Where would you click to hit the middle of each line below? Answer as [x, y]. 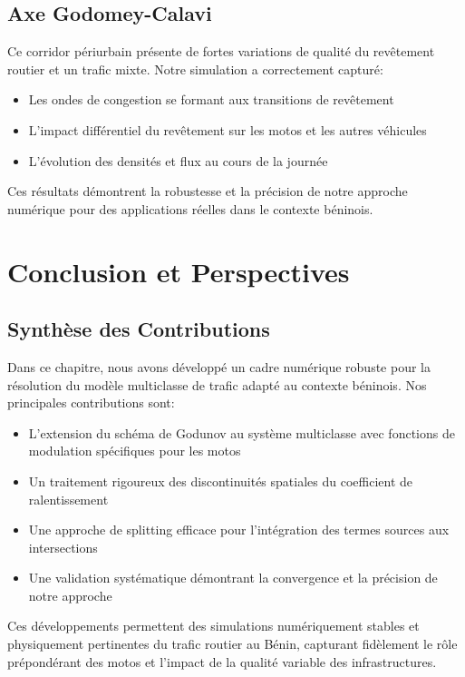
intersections [63, 547]
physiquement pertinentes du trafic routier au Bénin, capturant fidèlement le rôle [232, 644]
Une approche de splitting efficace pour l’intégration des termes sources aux [239, 530]
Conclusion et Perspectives [179, 271]
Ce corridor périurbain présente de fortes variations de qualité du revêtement [221, 51]
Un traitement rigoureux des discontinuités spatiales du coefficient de [221, 481]
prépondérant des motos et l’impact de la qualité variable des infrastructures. [222, 661]
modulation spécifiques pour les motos [135, 451]
